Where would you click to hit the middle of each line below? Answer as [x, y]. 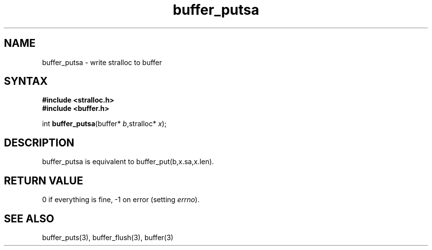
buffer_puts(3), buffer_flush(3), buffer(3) [108, 237]
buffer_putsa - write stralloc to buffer [102, 62]
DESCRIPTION [39, 143]
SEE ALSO [29, 218]
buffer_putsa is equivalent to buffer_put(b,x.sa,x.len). [128, 162]
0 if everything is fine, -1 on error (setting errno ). [121, 200]
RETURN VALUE [44, 180]
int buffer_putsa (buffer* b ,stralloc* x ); [104, 124]
